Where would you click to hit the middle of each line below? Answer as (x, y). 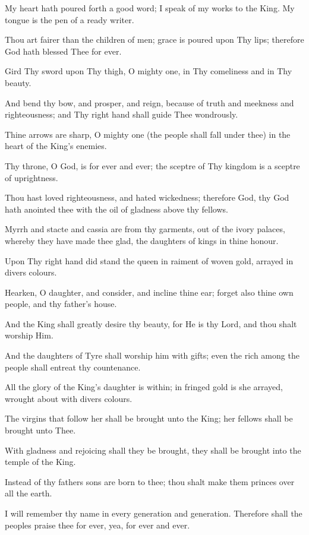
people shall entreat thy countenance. (73, 367)
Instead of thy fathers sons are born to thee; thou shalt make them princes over (150, 481)
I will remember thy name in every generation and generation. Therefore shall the (154, 513)
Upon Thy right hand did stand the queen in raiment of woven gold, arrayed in (149, 260)
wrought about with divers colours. (69, 398)
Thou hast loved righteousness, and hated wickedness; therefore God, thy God (147, 197)
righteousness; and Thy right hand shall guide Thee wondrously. (122, 114)
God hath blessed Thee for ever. (63, 51)
